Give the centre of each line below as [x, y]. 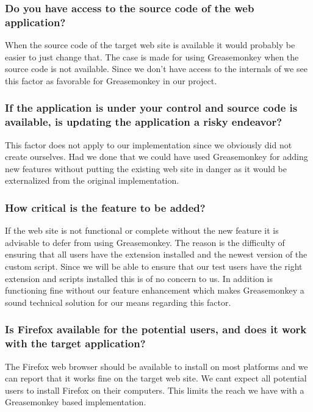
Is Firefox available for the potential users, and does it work [156, 329]
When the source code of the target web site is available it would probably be [150, 45]
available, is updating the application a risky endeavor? [144, 122]
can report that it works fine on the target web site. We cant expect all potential [156, 378]
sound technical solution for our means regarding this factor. [118, 302]
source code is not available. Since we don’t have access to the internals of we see [156, 69]
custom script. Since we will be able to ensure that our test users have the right [154, 266]
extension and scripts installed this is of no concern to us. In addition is [139, 278]
